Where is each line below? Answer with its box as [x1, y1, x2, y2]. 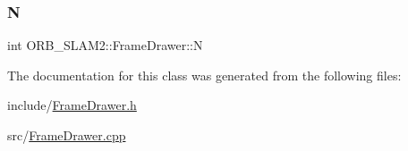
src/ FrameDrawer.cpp [7, 126, 126, 144]
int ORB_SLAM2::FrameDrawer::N [7, 36, 203, 55]
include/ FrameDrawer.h [7, 96, 137, 114]
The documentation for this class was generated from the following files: [7, 65, 402, 84]
